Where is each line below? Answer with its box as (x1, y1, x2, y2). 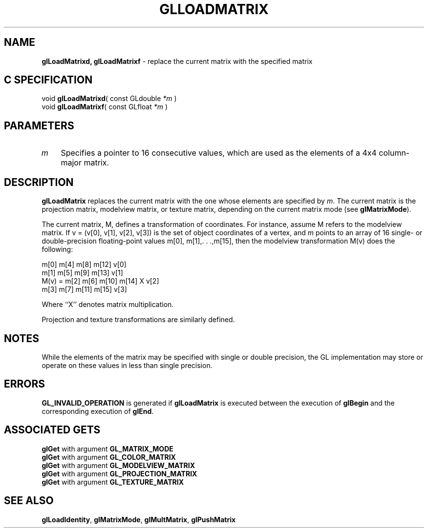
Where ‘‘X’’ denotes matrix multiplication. (42, 300, 174, 309)
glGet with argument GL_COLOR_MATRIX (42, 452, 176, 461)
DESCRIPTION (4, 176, 74, 188)
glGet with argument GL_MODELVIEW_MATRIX (42, 461, 195, 470)
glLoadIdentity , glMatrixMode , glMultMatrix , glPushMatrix (42, 515, 236, 524)
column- (379, 148, 410, 158)
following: (42, 245, 73, 254)
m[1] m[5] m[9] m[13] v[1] (42, 268, 123, 277)
